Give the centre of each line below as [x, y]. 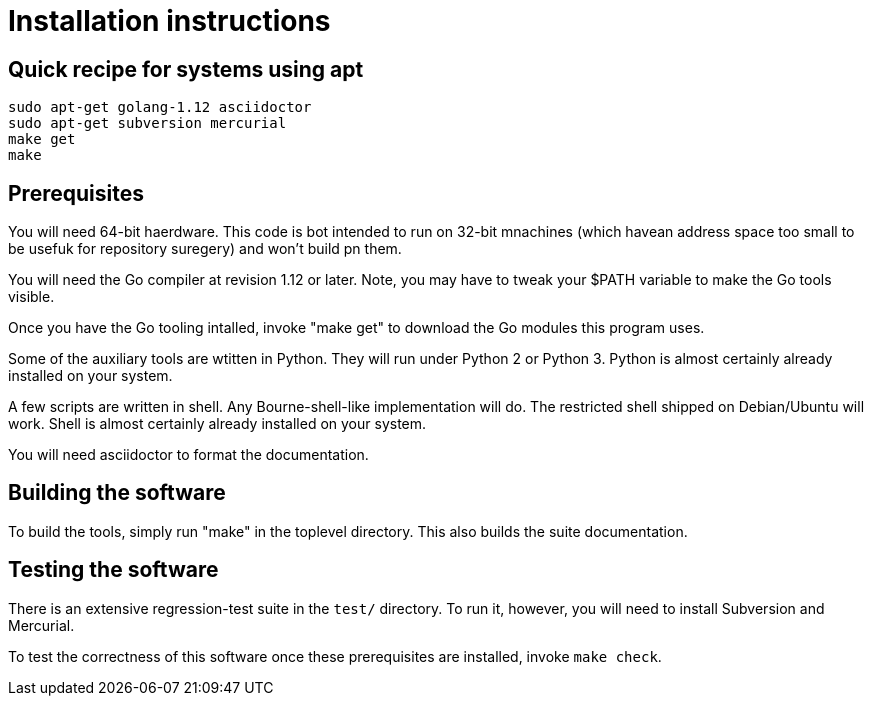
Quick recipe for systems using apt [186, 69]
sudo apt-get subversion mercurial [147, 123]
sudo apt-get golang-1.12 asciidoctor [160, 107]
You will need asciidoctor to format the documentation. [188, 455]
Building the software [117, 493]
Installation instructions [169, 21]
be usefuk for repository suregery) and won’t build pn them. [205, 249]
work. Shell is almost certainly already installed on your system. [217, 424]
